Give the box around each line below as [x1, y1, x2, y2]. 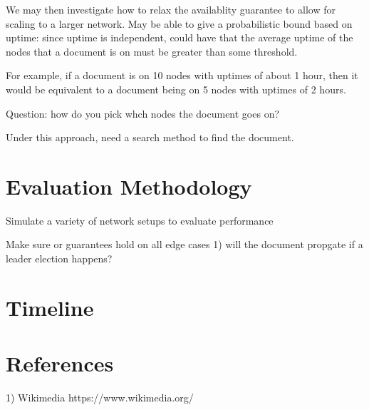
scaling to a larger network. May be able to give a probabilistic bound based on [6, 16, 353, 31]
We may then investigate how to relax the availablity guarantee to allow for [6, 2, 336, 16]
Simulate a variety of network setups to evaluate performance [6, 212, 274, 227]
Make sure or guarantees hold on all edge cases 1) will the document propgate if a [6, 237, 363, 252]
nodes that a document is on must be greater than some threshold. [6, 43, 298, 58]
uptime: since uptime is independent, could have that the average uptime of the [6, 30, 353, 45]
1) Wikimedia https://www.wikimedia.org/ [6, 390, 194, 405]
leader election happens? [6, 251, 113, 266]
